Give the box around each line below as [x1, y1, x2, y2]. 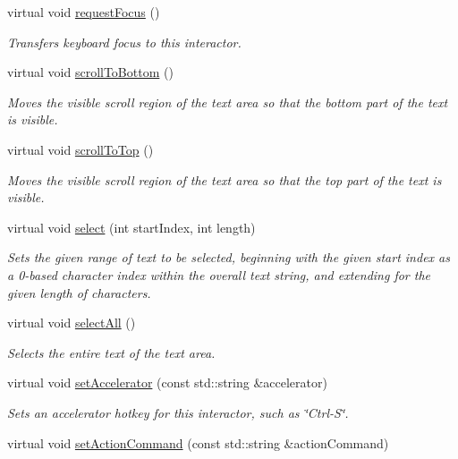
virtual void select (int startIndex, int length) [7, 217, 256, 236]
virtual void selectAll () [7, 313, 136, 332]
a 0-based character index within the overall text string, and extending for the [7, 265, 431, 284]
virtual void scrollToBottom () [7, 63, 174, 81]
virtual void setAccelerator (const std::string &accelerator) [7, 373, 327, 392]
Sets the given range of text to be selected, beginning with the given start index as [7, 248, 450, 267]
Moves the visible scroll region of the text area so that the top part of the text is [7, 170, 442, 189]
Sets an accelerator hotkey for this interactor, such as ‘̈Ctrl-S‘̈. [7, 403, 349, 421]
